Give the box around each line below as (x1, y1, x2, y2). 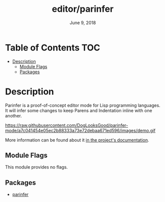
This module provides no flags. (5, 164, 68, 170)
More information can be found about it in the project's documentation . (5, 137, 149, 143)
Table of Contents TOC (5, 42, 100, 53)
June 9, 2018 (69, 20, 96, 26)
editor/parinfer (52, 3, 114, 15)
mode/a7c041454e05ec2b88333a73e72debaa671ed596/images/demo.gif (5, 127, 156, 133)
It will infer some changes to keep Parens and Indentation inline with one (5, 107, 153, 114)
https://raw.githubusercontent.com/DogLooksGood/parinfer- (5, 122, 128, 128)
